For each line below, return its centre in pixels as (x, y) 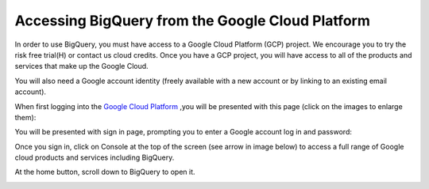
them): (25, 117)
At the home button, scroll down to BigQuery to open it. (105, 172)
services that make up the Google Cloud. (81, 66)
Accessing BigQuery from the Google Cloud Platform (193, 21)
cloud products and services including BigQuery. (95, 157)
